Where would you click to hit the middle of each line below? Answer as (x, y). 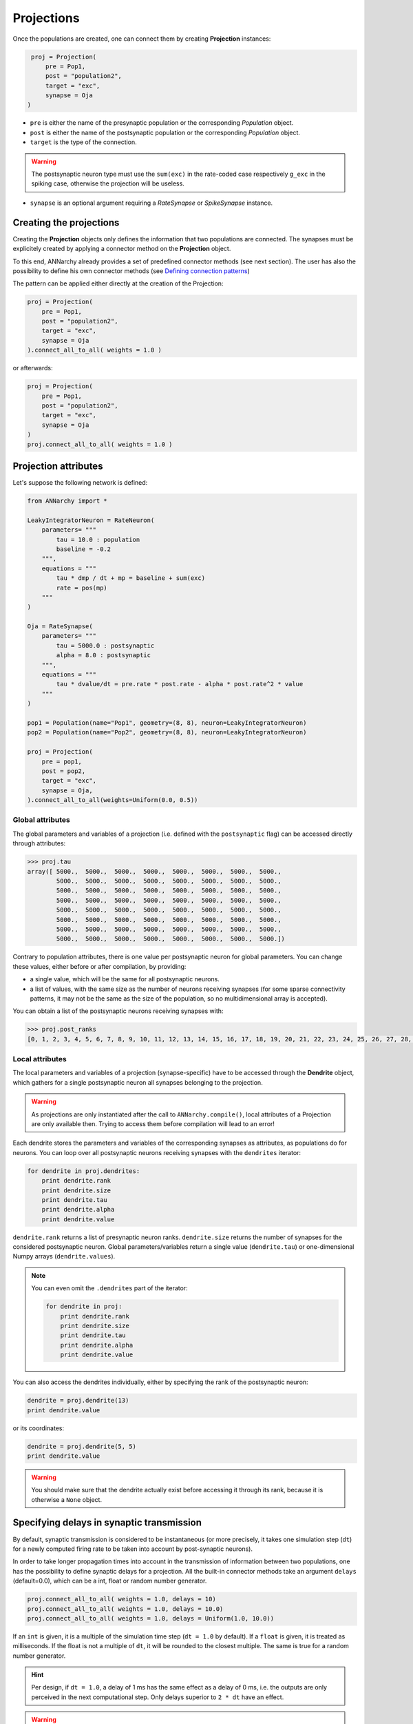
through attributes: (39, 843)
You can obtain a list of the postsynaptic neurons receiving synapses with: (118, 1011)
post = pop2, (64, 771)
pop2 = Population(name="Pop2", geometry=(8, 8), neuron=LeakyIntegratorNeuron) (167, 732)
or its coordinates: (39, 1428)
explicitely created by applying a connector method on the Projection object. (122, 249)
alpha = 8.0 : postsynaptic (104, 655)
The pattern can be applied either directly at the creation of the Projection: (118, 283)
